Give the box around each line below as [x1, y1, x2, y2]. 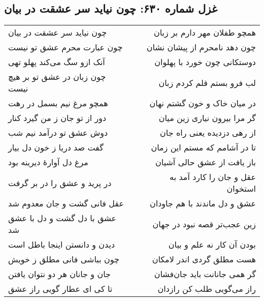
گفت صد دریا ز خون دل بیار [8, 141, 104, 154]
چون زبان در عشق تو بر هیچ [8, 71, 106, 83]
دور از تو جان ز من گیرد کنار [8, 112, 107, 124]
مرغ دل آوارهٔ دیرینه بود [8, 156, 88, 168]
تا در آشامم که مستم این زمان [151, 141, 256, 154]
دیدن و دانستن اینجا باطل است [8, 238, 115, 251]
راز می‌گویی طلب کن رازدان [157, 283, 256, 295]
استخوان [226, 183, 256, 195]
